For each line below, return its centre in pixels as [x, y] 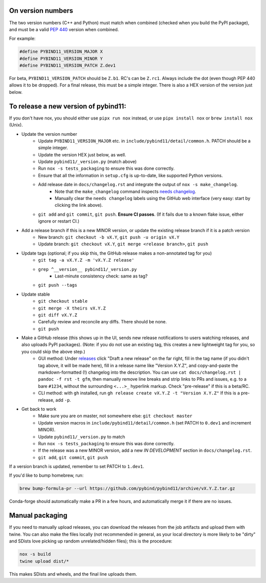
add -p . [63, 400]
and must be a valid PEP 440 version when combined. [64, 29]
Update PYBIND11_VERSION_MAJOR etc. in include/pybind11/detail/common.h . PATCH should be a [144, 141]
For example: [22, 39]
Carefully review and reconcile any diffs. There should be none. [102, 322]
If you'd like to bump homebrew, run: [46, 475]
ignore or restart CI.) [59, 221]
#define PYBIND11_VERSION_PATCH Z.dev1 [67, 66]
